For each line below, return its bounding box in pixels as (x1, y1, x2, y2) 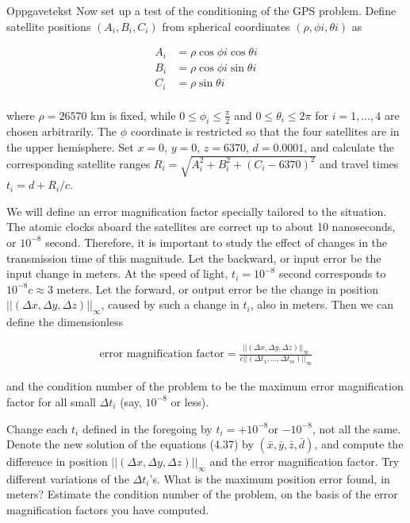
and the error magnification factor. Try (209, 453, 400, 470)
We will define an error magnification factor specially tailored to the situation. (6, 202, 387, 219)
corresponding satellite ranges (6, 155, 151, 171)
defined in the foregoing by (82, 420, 213, 436)
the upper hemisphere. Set (6, 139, 134, 156)
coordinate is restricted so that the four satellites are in (130, 123, 400, 140)
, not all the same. (312, 420, 401, 436)
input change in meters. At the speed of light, (6, 265, 228, 282)
